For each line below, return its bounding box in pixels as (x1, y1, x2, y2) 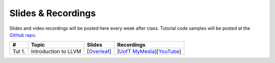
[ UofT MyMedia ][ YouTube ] (117, 48, 182, 55)
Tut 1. (12, 48, 25, 55)
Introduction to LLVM (31, 48, 81, 55)
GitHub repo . (9, 32, 37, 38)
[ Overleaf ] (87, 48, 112, 55)
